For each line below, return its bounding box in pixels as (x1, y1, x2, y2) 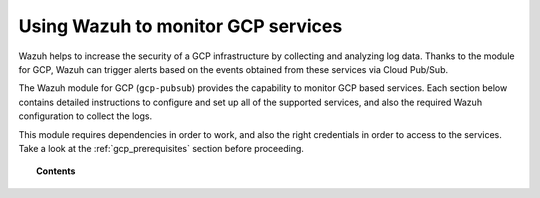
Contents (36, 165, 76, 177)
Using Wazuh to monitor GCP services (18, 15, 343, 37)
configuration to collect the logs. (18, 110, 153, 122)
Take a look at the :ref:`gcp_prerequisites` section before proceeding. (18, 142, 305, 154)
